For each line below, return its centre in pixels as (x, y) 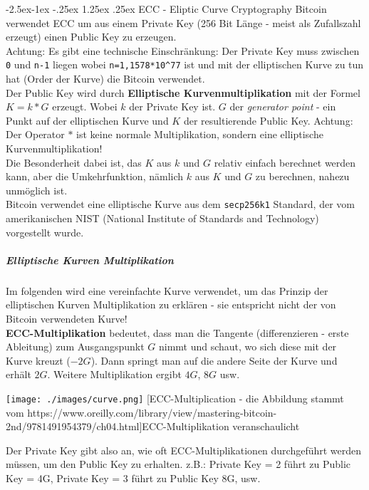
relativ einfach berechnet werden (285, 162)
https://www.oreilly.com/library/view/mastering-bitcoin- (152, 412)
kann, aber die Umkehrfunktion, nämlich (95, 176)
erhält (19, 374)
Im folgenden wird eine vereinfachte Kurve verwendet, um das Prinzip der (167, 290)
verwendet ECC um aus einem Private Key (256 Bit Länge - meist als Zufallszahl (183, 22)
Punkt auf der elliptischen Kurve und (87, 120)
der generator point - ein (283, 106)
